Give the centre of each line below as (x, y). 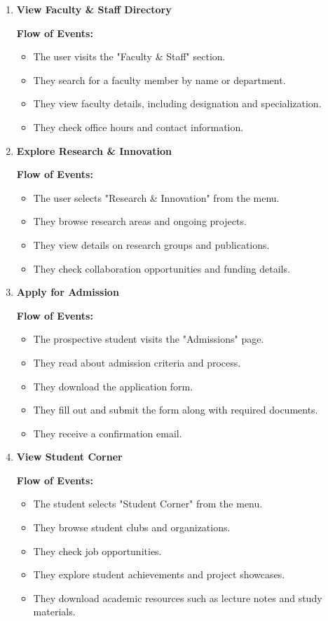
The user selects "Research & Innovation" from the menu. (156, 197)
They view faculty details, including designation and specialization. (177, 103)
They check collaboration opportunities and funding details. (162, 268)
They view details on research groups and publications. (151, 244)
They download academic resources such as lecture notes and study (178, 598)
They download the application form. (113, 386)
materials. (54, 612)
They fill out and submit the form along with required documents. (176, 410)
